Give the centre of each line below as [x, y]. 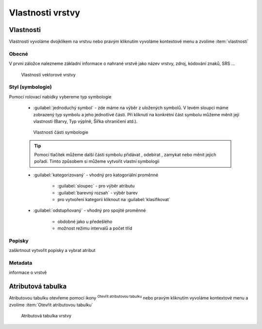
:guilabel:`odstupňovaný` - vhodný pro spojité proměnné [90, 210]
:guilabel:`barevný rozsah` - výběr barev [98, 193]
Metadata [21, 263]
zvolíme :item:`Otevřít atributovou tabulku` [51, 305]
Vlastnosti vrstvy [44, 13]
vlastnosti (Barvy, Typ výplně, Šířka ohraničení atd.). [85, 121]
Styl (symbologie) [30, 87]
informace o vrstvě [28, 273]
